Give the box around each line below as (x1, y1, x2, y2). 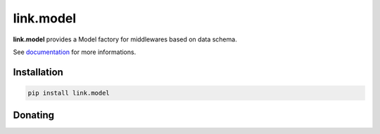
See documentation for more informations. (13, 48, 137, 56)
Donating (13, 109, 55, 121)
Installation (13, 66, 63, 78)
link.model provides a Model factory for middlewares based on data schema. (13, 35, 237, 43)
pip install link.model (27, 88, 110, 97)
